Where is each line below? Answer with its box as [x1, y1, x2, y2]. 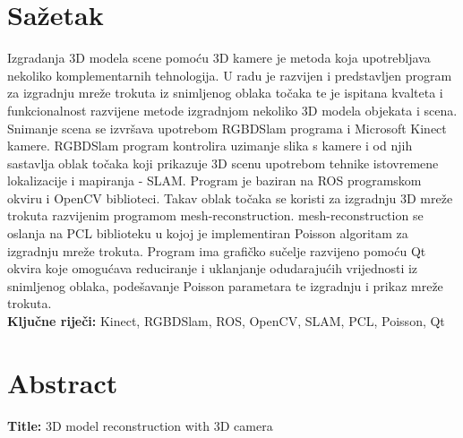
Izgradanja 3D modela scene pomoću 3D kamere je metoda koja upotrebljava [7, 48, 431, 67]
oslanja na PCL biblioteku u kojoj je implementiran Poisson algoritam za [7, 224, 408, 243]
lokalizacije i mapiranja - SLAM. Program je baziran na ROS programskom [7, 171, 422, 190]
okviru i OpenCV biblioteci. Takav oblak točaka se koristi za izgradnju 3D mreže [7, 188, 453, 207]
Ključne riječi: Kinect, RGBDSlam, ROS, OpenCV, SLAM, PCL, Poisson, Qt [7, 312, 445, 331]
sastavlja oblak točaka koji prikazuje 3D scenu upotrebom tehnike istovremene [7, 153, 439, 172]
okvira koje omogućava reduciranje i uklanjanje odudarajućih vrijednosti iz [7, 259, 418, 278]
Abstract [7, 364, 118, 400]
